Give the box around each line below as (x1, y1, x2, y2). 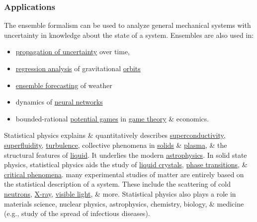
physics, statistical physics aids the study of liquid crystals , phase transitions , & (4, 159, 248, 170)
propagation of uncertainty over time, (15, 46, 130, 57)
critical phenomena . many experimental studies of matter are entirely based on (4, 169, 244, 179)
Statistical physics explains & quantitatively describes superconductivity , (4, 130, 226, 140)
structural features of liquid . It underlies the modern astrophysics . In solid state (4, 149, 247, 160)
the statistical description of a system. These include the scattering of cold (4, 179, 231, 189)
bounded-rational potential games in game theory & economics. (15, 113, 209, 123)
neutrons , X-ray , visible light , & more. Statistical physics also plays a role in (4, 188, 236, 199)
